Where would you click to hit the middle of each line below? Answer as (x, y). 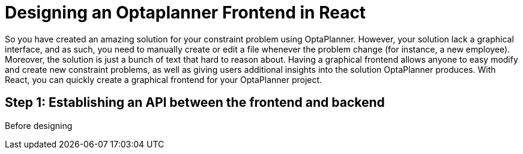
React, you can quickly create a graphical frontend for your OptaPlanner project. (164, 79)
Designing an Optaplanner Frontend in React (186, 13)
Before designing (39, 125)
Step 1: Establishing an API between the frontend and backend (195, 103)
